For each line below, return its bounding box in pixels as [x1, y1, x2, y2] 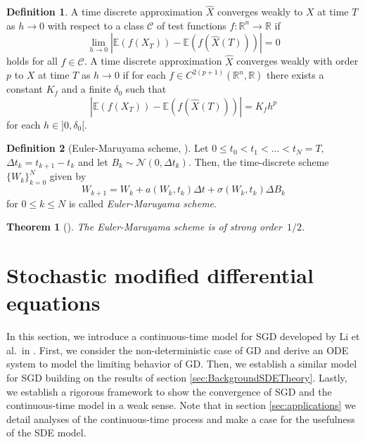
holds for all [6, 53, 58, 68]
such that [125, 82, 167, 96]
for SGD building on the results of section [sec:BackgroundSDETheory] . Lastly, [6, 370, 347, 384]
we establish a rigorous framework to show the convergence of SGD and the [6, 384, 332, 398]
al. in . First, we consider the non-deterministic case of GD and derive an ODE [6, 342, 349, 357]
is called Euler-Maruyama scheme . [68, 195, 217, 210]
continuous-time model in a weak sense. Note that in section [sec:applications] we [6, 398, 357, 412]
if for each [122, 67, 166, 82]
